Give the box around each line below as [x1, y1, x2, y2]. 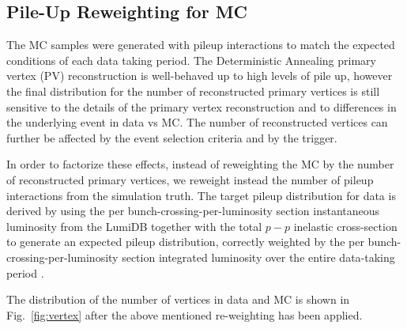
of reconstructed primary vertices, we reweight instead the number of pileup [6, 171, 374, 187]
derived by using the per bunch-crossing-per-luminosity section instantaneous [6, 202, 380, 219]
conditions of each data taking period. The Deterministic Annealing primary [6, 51, 376, 68]
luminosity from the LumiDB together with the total [6, 217, 262, 234]
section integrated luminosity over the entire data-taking [122, 248, 395, 265]
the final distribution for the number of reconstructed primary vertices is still [6, 82, 380, 99]
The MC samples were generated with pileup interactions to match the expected [6, 36, 395, 53]
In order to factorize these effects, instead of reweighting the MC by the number [6, 156, 394, 172]
